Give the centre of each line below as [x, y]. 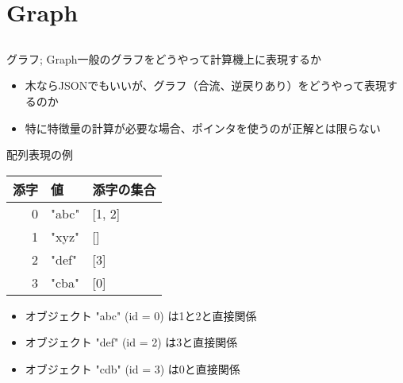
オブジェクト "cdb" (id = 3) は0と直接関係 [132, 368]
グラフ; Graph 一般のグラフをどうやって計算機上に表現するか [164, 58]
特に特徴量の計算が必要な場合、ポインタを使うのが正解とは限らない [203, 128]
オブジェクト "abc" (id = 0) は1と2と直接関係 [141, 315]
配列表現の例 [40, 155]
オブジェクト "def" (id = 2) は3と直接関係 [131, 342]
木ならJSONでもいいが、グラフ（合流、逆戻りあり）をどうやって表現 [205, 85]
